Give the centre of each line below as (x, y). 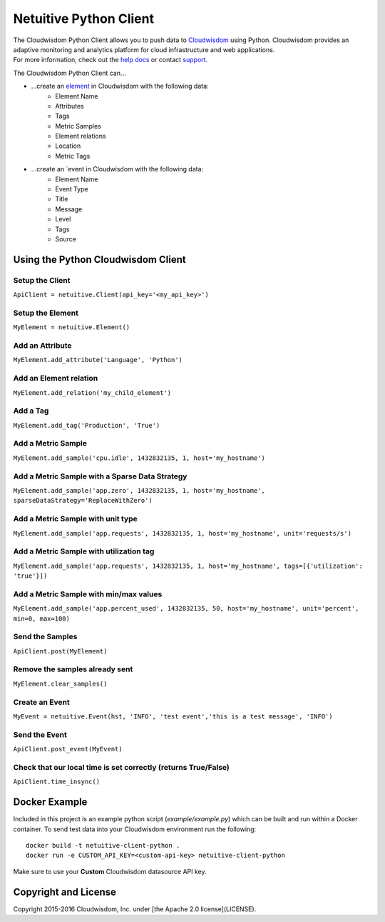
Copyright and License (65, 892)
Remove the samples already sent (73, 669)
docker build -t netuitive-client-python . (103, 845)
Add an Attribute (42, 346)
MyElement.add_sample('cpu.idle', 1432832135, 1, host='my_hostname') (139, 458)
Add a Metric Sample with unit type (76, 519)
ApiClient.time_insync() (56, 782)
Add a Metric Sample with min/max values (88, 594)
